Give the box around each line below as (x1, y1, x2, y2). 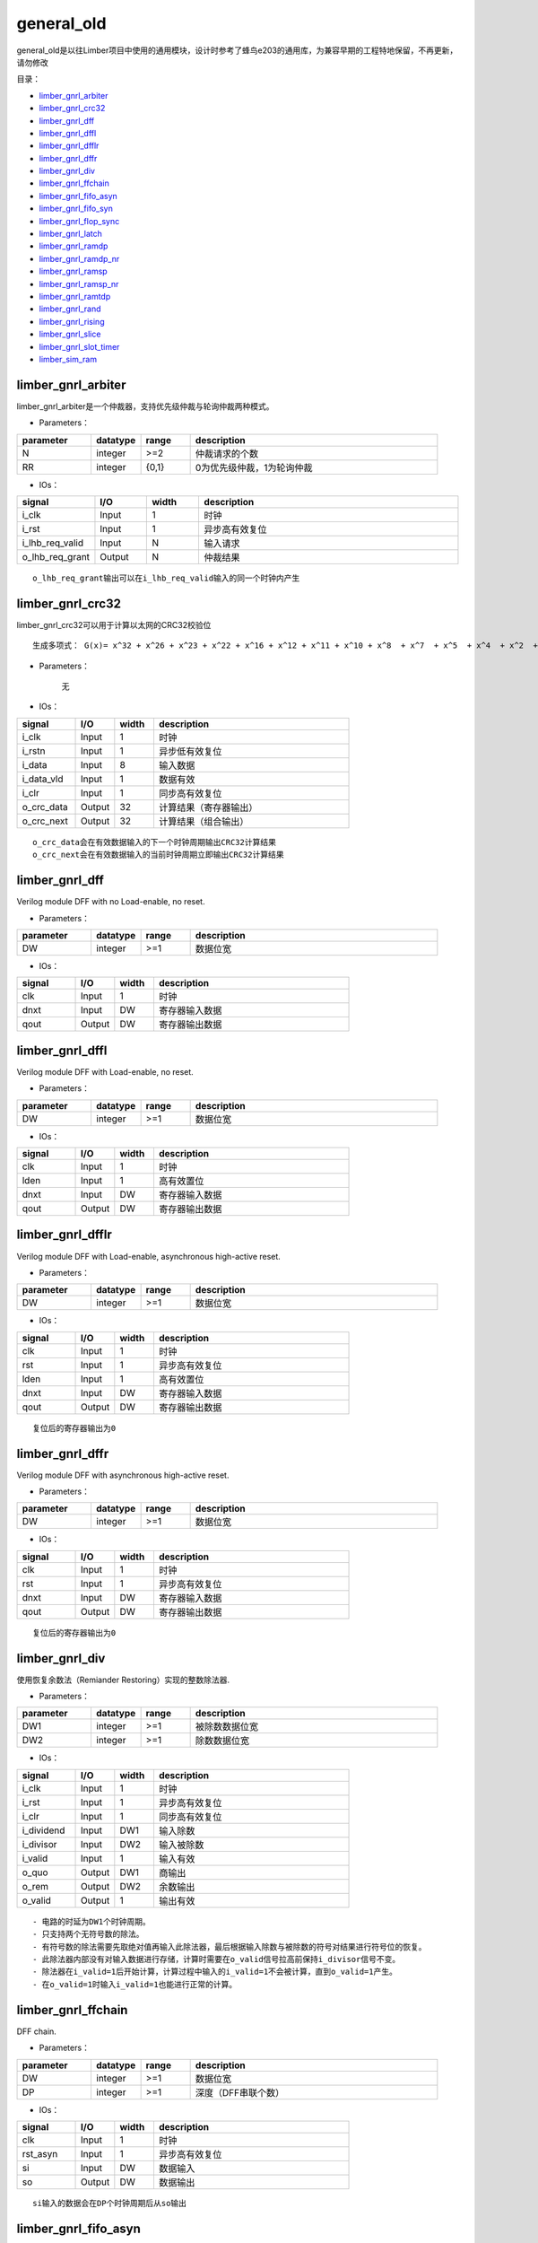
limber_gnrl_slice (39, 328, 101, 340)
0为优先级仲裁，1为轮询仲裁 (195, 461, 313, 474)
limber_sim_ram (39, 353, 98, 364)
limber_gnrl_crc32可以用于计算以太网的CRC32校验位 (16, 619, 212, 630)
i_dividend (22, 1824, 65, 1837)
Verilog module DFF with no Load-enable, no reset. (16, 896, 205, 907)
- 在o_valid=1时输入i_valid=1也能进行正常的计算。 (32, 1979, 238, 1989)
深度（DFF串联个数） (195, 2086, 285, 2099)
